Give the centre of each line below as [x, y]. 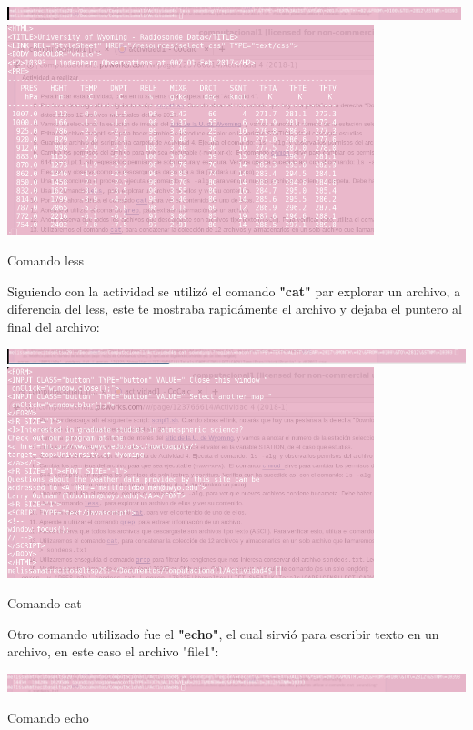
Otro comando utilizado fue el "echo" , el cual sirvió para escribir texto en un [223, 633]
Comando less [46, 260]
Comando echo [48, 717]
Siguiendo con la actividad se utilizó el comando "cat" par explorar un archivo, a [234, 290]
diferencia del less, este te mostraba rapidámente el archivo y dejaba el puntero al [235, 309]
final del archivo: [54, 327]
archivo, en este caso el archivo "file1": [113, 651]
